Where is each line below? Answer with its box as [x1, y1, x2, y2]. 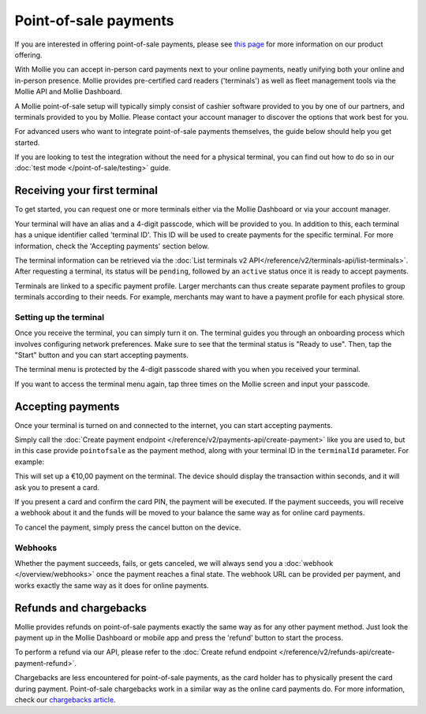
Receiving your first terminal [14, 184, 158, 197]
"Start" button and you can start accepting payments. [14, 351, 189, 360]
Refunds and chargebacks [14, 601, 148, 615]
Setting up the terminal [14, 311, 105, 322]
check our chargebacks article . [14, 695, 116, 705]
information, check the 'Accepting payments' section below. [14, 241, 210, 251]
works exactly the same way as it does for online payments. [14, 580, 209, 590]
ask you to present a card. [14, 482, 100, 492]
